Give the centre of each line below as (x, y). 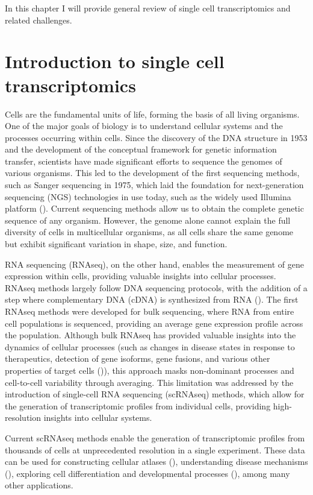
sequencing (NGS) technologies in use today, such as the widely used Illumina (148, 196)
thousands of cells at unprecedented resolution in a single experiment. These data (155, 449)
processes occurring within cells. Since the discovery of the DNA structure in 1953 (156, 137)
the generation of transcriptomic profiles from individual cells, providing (138, 405)
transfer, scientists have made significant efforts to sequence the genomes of (144, 161)
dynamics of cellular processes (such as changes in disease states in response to (150, 346)
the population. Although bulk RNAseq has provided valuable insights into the (150, 335)
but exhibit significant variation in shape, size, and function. (116, 244)
